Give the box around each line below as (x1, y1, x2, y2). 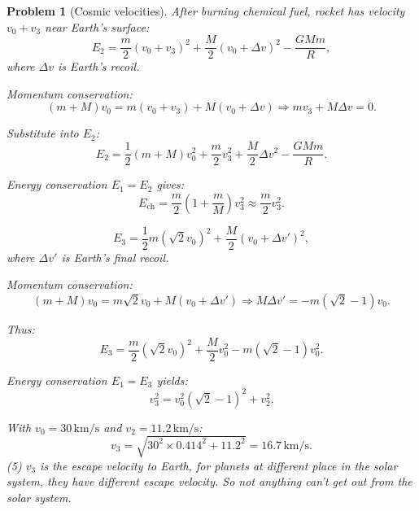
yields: (156, 371, 188, 388)
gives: (156, 176, 185, 193)
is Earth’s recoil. (58, 58, 140, 75)
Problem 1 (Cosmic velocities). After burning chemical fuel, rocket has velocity (7, 2, 405, 19)
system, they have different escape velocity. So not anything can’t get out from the (7, 473, 412, 490)
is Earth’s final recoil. (61, 248, 169, 265)
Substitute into (7, 124, 79, 142)
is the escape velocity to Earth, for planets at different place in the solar (40, 456, 398, 474)
